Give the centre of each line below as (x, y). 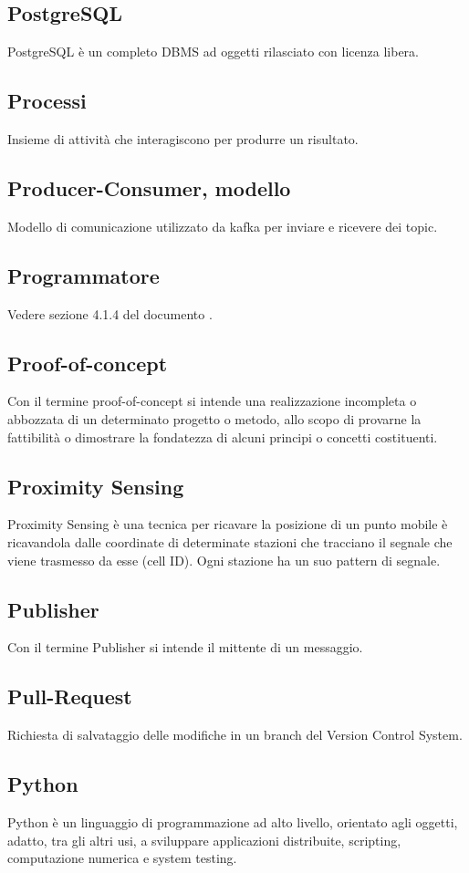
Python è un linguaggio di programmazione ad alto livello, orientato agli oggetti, (233, 821)
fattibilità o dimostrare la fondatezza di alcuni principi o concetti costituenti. (223, 436)
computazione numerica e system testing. (122, 858)
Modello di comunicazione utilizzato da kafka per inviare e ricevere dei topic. (223, 226)
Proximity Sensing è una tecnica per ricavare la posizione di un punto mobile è (228, 524)
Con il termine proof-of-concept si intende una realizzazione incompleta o (212, 401)
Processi (47, 101)
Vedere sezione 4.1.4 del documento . (110, 313)
